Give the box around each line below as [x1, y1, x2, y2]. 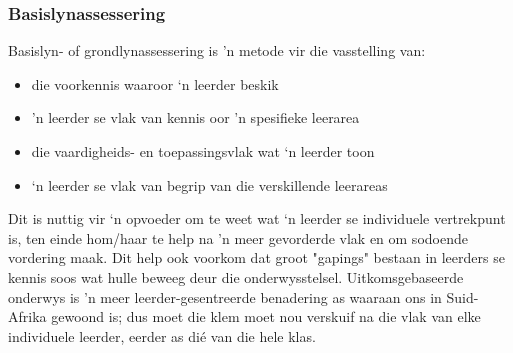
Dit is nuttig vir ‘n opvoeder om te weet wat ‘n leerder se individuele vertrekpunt [8, 208, 506, 229]
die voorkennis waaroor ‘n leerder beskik [31, 73, 279, 94]
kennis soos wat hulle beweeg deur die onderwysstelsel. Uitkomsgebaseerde [8, 266, 464, 287]
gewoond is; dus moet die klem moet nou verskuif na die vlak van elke [51, 306, 481, 327]
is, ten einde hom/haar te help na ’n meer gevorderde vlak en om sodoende [8, 227, 468, 248]
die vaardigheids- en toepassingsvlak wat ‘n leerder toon [31, 141, 375, 161]
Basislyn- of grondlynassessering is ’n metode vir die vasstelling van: [8, 40, 426, 61]
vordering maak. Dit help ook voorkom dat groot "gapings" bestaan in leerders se [8, 247, 505, 268]
